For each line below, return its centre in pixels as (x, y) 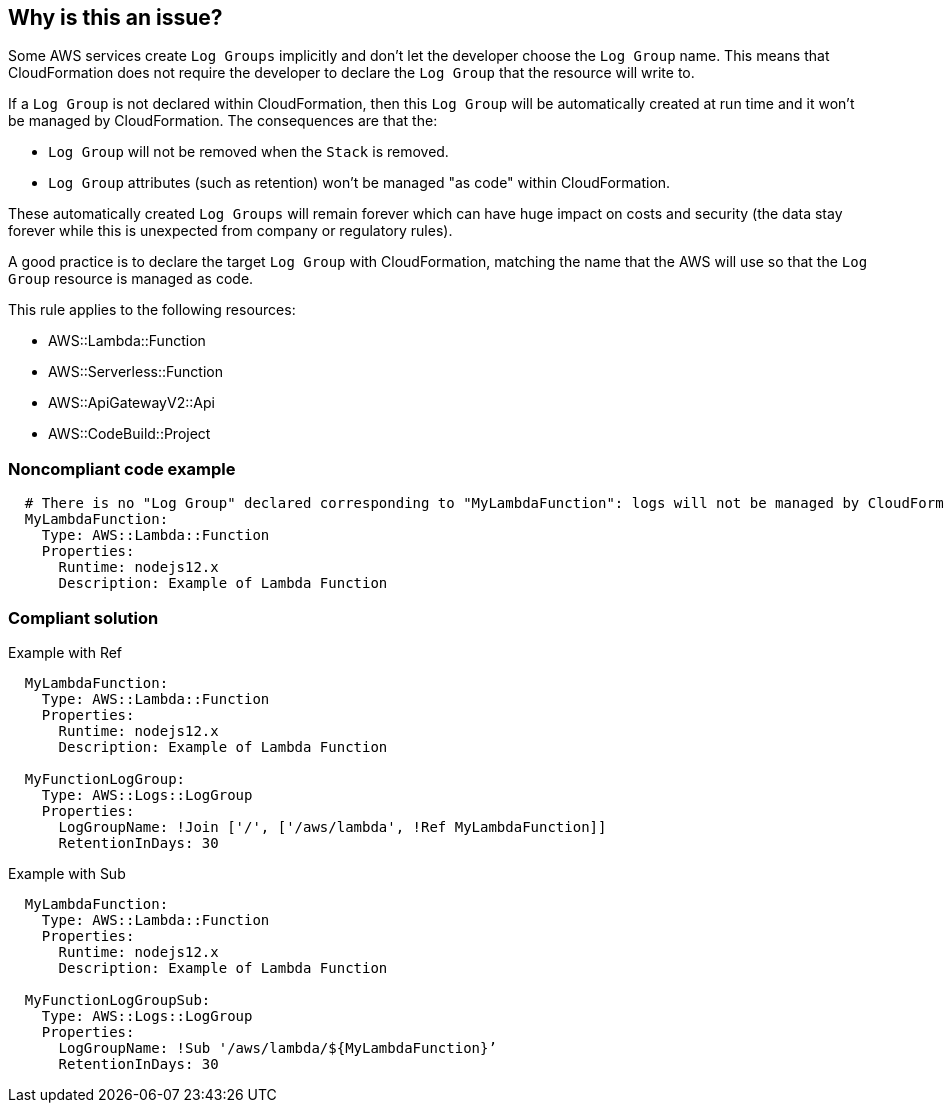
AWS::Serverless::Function (135, 372)
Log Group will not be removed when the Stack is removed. (248, 152)
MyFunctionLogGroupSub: (117, 999)
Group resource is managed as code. (131, 279)
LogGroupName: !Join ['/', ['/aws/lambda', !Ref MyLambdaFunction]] (332, 826)
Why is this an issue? (115, 17)
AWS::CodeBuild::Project (129, 434)
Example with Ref (65, 652)
